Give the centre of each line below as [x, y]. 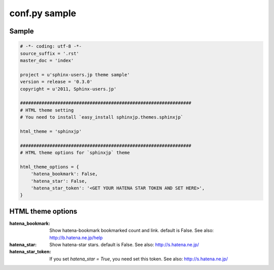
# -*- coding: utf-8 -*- [51, 46]
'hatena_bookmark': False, [64, 174]
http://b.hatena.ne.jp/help [76, 238]
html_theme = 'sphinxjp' [51, 131]
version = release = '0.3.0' [56, 82]
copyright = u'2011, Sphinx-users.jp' [68, 89]
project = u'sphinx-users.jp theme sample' [75, 74]
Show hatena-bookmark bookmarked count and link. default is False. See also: [132, 230]
